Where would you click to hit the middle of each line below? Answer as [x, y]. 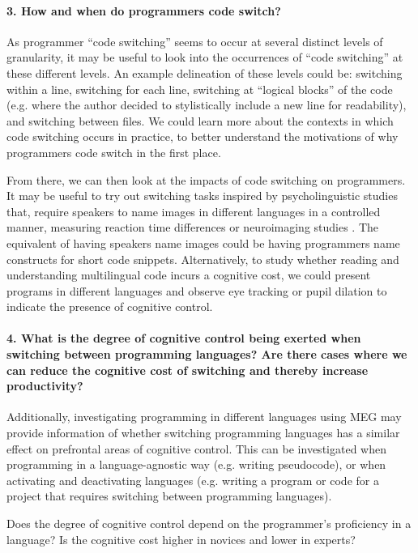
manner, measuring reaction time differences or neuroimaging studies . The [193, 227]
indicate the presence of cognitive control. [110, 306]
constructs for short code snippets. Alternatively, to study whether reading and [203, 259]
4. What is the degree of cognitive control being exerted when [184, 338]
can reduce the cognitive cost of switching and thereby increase [188, 370]
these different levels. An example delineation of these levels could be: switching [205, 72]
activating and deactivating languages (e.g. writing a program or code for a [193, 480]
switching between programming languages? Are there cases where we [207, 354]
